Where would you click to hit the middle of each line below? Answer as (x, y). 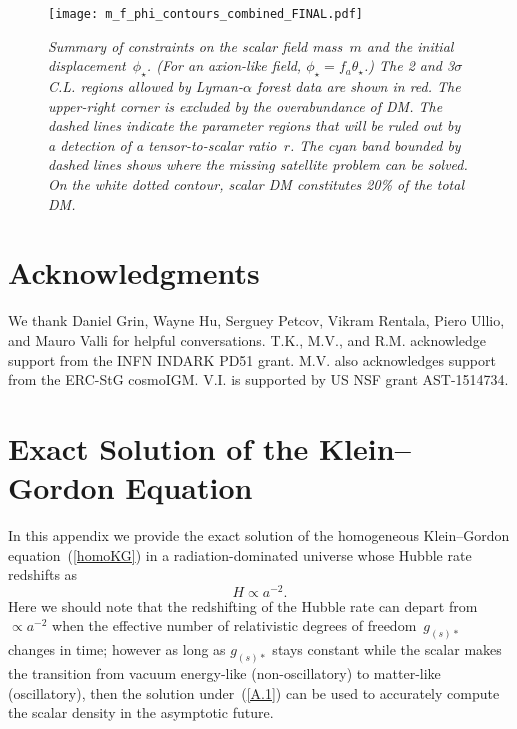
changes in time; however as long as (117, 649)
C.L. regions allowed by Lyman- (145, 86)
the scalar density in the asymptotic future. (141, 712)
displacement (87, 65)
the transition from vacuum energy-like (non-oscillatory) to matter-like (224, 673)
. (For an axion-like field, (224, 65)
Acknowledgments (134, 272)
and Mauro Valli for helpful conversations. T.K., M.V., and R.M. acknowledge (247, 339)
